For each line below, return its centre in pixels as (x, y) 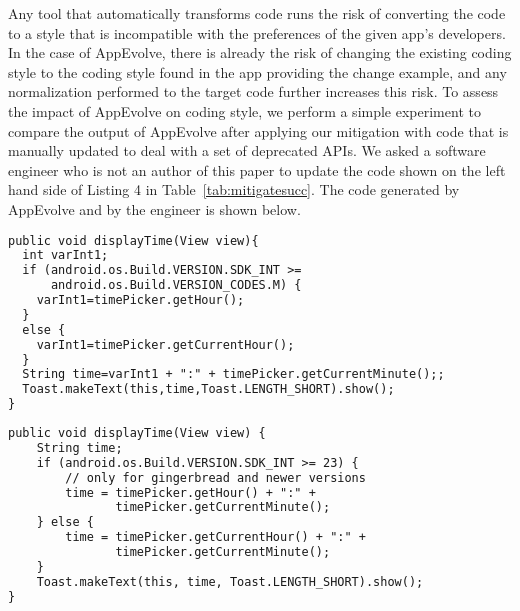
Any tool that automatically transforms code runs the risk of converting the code (257, 13)
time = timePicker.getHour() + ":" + (190, 492)
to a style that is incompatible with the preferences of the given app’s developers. (257, 32)
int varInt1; (65, 255)
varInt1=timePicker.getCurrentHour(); (165, 344)
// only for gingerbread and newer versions (215, 477)
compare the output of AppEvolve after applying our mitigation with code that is (258, 130)
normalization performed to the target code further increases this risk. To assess (253, 91)
